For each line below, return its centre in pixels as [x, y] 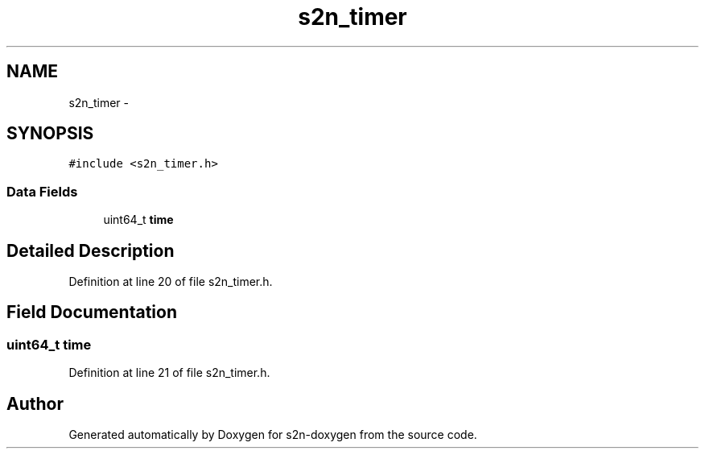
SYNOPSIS [50, 134]
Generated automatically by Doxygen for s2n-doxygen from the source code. [273, 435]
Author [35, 403]
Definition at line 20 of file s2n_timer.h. [171, 282]
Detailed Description [91, 250]
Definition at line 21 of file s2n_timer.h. [169, 373]
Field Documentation [92, 312]
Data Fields [42, 191]
